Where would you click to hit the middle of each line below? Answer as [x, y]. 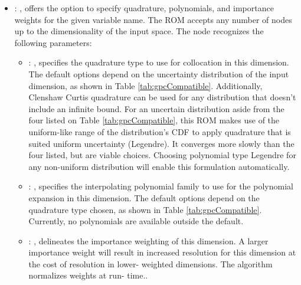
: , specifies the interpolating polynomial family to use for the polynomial [161, 186]
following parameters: [53, 42]
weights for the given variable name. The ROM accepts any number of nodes [153, 19]
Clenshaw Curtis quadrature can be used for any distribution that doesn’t [162, 97]
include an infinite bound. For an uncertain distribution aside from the [156, 108]
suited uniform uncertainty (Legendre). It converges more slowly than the [161, 143]
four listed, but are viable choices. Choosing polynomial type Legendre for [162, 155]
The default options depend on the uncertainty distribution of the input [159, 73]
